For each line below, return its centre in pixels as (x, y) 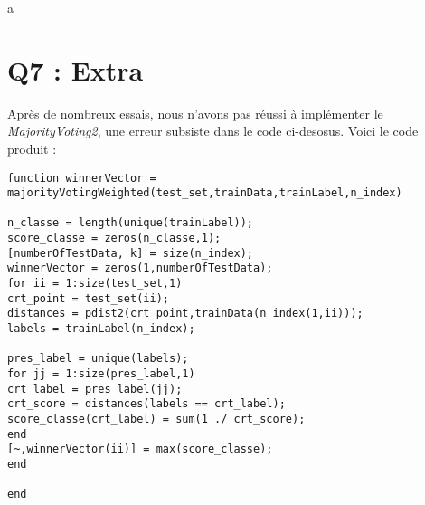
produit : (32, 148)
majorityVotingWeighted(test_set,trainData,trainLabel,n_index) (205, 193)
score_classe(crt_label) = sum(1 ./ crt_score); (156, 419)
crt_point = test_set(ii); (88, 298)
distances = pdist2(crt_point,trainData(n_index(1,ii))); (185, 314)
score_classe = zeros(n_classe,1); (114, 238)
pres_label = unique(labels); (98, 359)
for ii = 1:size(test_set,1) (95, 284)
